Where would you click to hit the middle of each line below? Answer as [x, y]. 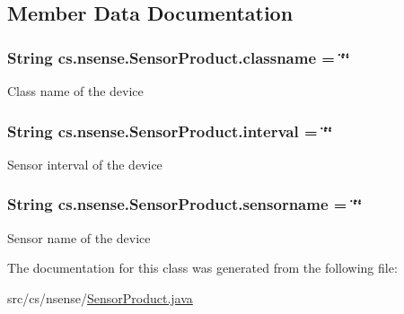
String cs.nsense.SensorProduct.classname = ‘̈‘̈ [179, 57]
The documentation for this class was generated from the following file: [202, 268]
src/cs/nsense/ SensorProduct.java [100, 297]
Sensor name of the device [79, 237]
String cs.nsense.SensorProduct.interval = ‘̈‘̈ [170, 131]
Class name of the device [75, 91]
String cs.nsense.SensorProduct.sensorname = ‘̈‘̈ [185, 204]
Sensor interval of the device [85, 164]
